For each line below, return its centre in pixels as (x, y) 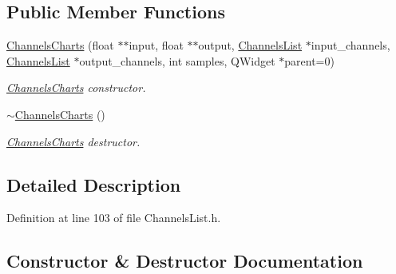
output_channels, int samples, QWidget (177, 60)
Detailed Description (94, 184)
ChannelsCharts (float (60, 45)
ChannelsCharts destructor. (73, 141)
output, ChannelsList (250, 45)
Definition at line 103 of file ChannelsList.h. (114, 218)
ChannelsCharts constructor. (76, 87)
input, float (156, 45)
